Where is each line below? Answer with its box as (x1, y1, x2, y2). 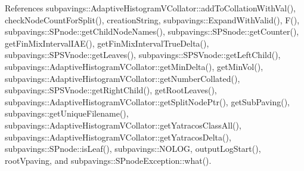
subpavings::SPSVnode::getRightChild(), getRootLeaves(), (5, 84, 217, 96)
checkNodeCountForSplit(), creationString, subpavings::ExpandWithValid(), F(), (5, 13, 300, 26)
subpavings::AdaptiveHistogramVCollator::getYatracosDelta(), (5, 130, 231, 143)
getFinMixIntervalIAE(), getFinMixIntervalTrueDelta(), (5, 36, 209, 49)
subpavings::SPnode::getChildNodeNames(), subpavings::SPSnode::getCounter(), (5, 25, 299, 38)
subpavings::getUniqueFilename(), (5, 107, 129, 120)
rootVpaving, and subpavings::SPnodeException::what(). (5, 154, 212, 166)
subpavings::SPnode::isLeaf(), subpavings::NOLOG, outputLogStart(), (5, 142, 261, 155)
